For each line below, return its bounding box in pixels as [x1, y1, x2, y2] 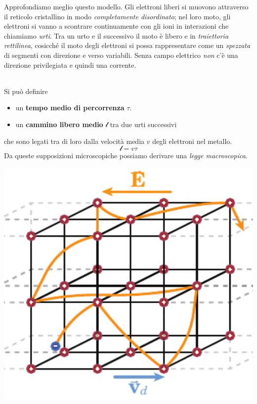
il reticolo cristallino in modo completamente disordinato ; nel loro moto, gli [4, 11, 231, 21]
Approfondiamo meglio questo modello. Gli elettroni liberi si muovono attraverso [4, 1, 249, 11]
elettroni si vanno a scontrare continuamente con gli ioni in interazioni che [4, 21, 229, 31]
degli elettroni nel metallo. [152, 135, 232, 146]
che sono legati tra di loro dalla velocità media [4, 135, 145, 146]
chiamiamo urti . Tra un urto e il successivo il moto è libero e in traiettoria [4, 30, 229, 41]
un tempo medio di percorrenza [15, 102, 125, 113]
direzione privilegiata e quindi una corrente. [4, 59, 136, 70]
